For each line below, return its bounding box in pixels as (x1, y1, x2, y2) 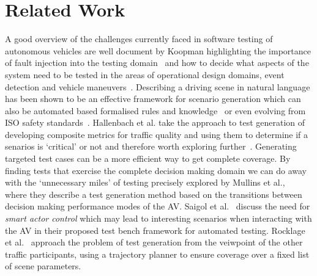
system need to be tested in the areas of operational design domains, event (5, 68, 285, 81)
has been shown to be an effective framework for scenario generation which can (5, 92, 301, 105)
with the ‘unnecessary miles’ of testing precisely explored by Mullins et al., (5, 176, 285, 189)
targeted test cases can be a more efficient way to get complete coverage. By (5, 152, 291, 165)
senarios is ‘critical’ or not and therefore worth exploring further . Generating (5, 140, 297, 153)
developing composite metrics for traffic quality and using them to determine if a (5, 128, 308, 140)
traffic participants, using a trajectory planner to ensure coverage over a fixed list (5, 247, 310, 260)
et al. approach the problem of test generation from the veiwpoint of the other (5, 236, 303, 249)
